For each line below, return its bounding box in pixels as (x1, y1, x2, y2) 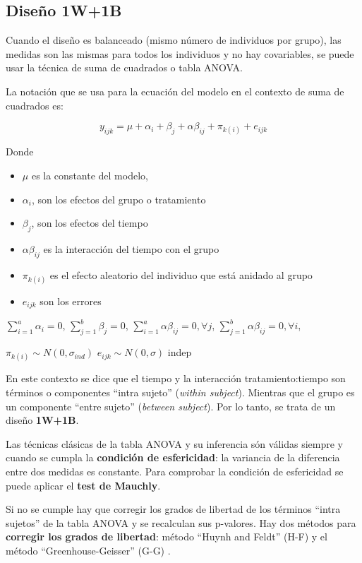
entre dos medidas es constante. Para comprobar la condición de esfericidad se (6, 463, 344, 478)
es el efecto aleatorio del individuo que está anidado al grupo (49, 267, 313, 282)
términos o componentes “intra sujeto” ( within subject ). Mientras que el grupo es (6, 384, 355, 399)
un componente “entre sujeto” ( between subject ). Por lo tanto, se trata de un (6, 398, 336, 413)
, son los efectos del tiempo (31, 215, 148, 230)
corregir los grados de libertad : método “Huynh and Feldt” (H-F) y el (6, 529, 327, 544)
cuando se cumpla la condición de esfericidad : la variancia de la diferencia (6, 450, 340, 465)
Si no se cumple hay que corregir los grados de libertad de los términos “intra (6, 502, 341, 516)
